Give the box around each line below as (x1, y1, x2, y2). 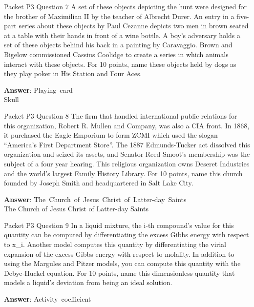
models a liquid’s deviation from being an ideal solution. (4, 277, 172, 287)
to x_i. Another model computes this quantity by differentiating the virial (4, 239, 226, 249)
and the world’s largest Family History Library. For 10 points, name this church (4, 168, 243, 178)
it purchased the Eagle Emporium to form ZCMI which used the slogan (4, 130, 218, 140)
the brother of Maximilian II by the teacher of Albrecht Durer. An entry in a (4, 11, 234, 21)
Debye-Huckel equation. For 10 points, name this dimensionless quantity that (4, 267, 235, 278)
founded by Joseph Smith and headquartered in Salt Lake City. (4, 178, 193, 188)
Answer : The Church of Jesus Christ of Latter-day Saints (4, 194, 187, 204)
